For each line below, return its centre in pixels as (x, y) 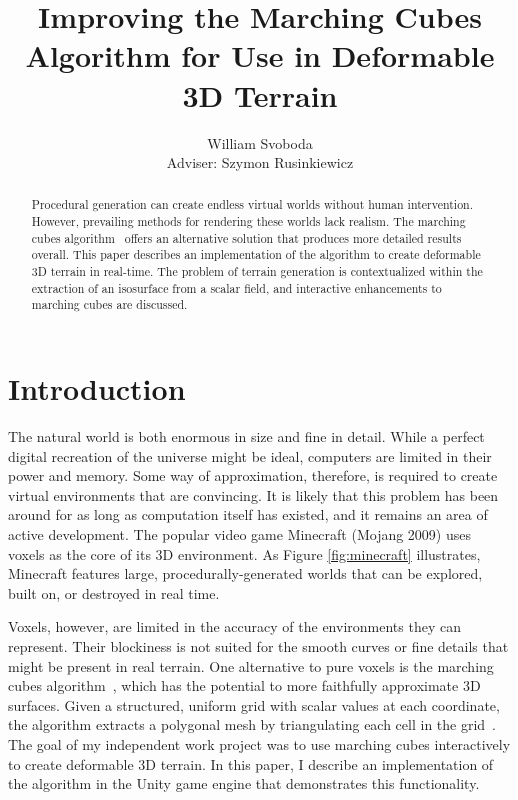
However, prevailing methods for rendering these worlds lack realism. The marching (248, 221)
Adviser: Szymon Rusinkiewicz (260, 162)
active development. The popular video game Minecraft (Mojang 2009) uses (240, 533)
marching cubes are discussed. (109, 304)
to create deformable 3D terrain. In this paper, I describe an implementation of (251, 763)
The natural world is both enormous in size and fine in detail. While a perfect (246, 436)
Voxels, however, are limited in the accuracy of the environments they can (234, 626)
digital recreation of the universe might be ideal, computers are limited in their (250, 455)
